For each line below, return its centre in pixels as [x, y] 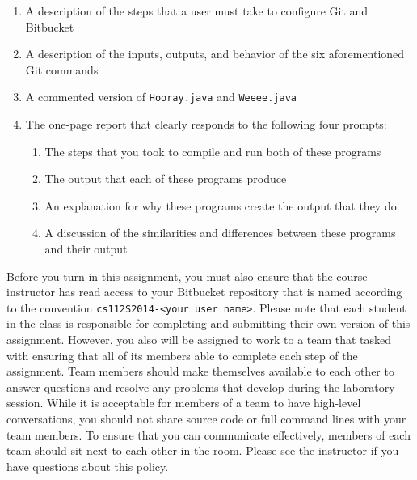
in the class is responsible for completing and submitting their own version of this [208, 323]
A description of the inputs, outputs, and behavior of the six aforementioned [215, 54]
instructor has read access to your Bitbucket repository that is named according [204, 292]
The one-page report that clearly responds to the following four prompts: [206, 124]
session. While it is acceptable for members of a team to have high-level [184, 403]
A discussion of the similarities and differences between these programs [220, 233]
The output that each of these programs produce [166, 178]
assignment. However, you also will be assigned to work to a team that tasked [199, 340]
